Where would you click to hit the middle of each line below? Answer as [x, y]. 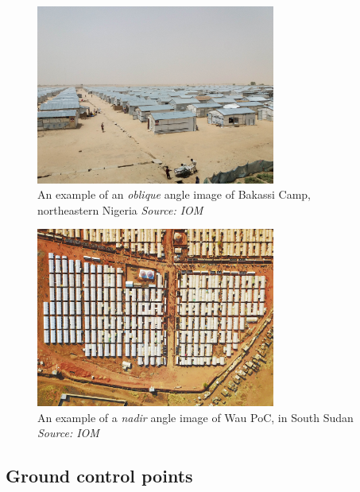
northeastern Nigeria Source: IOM [120, 209]
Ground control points [99, 476]
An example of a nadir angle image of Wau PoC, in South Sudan [195, 417]
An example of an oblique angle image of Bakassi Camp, [174, 194]
